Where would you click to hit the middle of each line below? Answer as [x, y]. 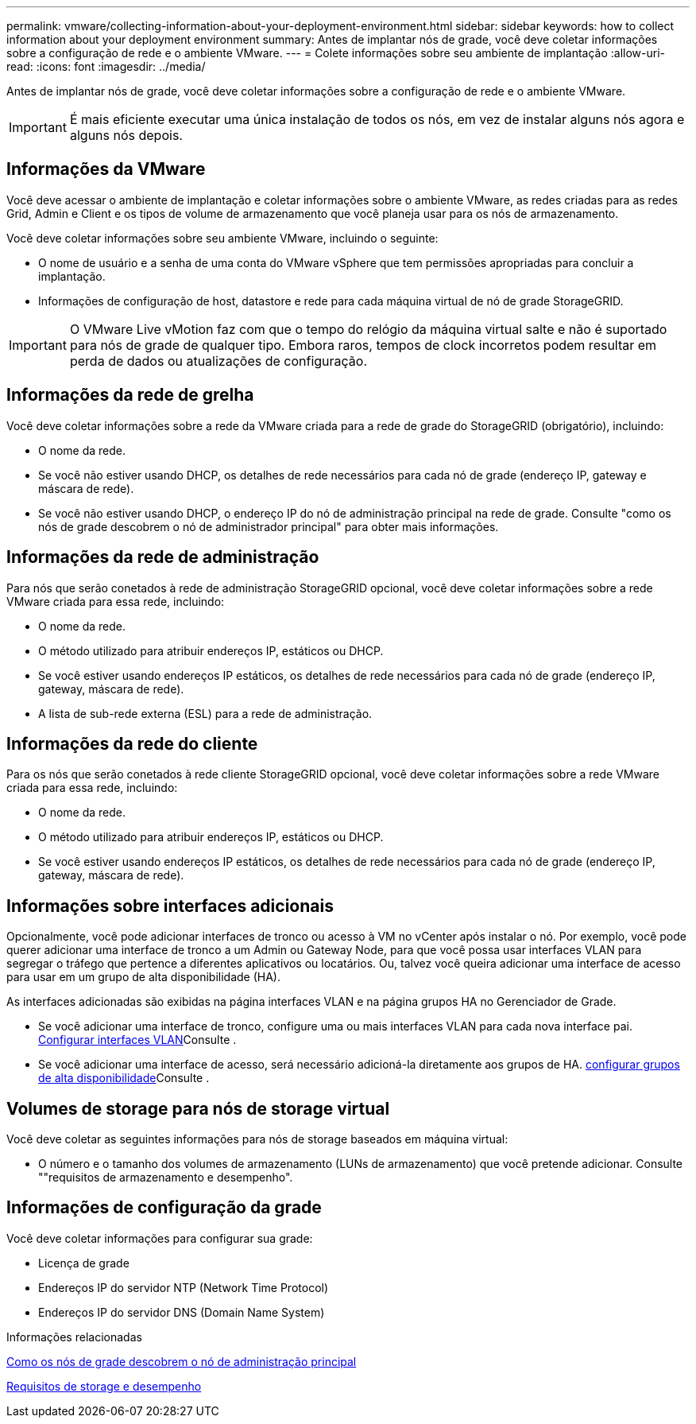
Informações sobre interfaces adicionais [170, 906]
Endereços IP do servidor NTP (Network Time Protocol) [184, 1287]
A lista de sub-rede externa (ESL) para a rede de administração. [205, 713]
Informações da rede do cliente [132, 743]
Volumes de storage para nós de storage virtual [198, 1108]
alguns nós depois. [126, 135]
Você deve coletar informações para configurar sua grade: [160, 1238]
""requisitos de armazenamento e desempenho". [166, 1178]
